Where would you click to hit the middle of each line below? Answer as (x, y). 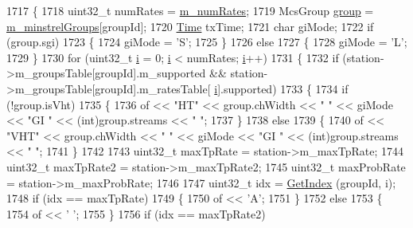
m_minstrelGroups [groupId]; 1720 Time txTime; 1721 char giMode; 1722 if (190, 26)
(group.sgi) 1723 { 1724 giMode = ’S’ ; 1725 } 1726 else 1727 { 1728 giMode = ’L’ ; (207, 42)
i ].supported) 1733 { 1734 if (281, 88)
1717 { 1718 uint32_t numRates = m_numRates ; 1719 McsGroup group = (190, 10)
